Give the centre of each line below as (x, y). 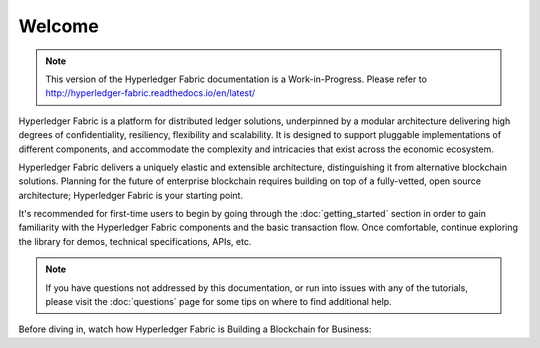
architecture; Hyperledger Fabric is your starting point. (131, 195)
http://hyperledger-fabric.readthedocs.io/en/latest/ (150, 93)
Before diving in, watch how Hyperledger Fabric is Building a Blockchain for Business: (195, 329)
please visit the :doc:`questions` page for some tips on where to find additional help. (218, 302)
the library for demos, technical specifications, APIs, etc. (135, 241)
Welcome (58, 26)
